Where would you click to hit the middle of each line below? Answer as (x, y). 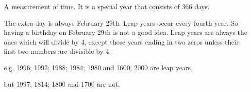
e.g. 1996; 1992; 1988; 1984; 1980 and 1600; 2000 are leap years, (99, 67)
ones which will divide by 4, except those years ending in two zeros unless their (121, 41)
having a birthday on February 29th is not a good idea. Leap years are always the (125, 32)
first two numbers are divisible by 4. (58, 51)
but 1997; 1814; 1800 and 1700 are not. (62, 84)
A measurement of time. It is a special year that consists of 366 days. (107, 6)
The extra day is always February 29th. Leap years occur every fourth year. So (121, 23)
